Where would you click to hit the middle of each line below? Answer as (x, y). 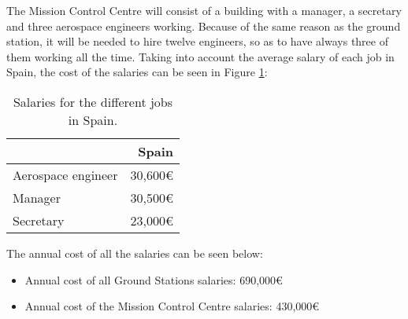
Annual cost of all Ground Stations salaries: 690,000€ (154, 279)
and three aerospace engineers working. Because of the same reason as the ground (204, 26)
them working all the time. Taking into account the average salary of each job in (200, 56)
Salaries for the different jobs (93, 101)
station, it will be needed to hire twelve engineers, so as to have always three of (197, 41)
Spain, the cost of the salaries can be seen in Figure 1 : (137, 72)
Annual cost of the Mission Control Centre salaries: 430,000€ (172, 306)
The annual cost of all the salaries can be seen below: (135, 253)
